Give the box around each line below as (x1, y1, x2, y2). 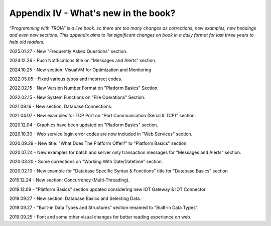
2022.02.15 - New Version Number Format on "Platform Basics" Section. (9, 85, 159, 91)
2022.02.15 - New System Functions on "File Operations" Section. (9, 94, 146, 100)
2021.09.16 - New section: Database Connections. (9, 103, 112, 110)
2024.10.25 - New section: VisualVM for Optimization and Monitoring (9, 67, 152, 73)
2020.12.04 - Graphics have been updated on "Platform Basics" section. (9, 122, 158, 128)
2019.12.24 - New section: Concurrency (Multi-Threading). (9, 177, 130, 183)
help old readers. (9, 39, 45, 45)
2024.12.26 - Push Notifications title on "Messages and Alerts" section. (9, 58, 157, 64)
